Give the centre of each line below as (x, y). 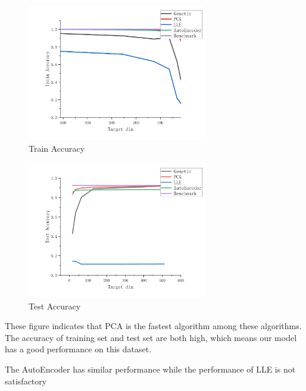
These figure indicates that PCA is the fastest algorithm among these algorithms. (153, 326)
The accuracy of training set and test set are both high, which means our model (151, 337)
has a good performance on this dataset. (78, 349)
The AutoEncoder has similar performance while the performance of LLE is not (150, 369)
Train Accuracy (57, 148)
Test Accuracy (55, 306)
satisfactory (26, 381)
